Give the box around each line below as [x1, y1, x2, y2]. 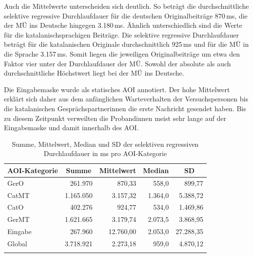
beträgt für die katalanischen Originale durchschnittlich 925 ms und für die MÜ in [4, 39, 249, 49]
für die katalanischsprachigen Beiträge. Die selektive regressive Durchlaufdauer [4, 29, 239, 40]
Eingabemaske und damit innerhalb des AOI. [4, 122, 139, 133]
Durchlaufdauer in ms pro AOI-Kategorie [43, 148, 167, 158]
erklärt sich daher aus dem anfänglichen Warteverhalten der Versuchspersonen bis [4, 94, 248, 104]
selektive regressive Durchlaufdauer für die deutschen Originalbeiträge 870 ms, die [4, 10, 248, 20]
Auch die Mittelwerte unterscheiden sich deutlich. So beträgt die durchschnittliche [4, 1, 249, 11]
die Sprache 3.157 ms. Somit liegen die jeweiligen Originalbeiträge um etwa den [4, 48, 240, 59]
